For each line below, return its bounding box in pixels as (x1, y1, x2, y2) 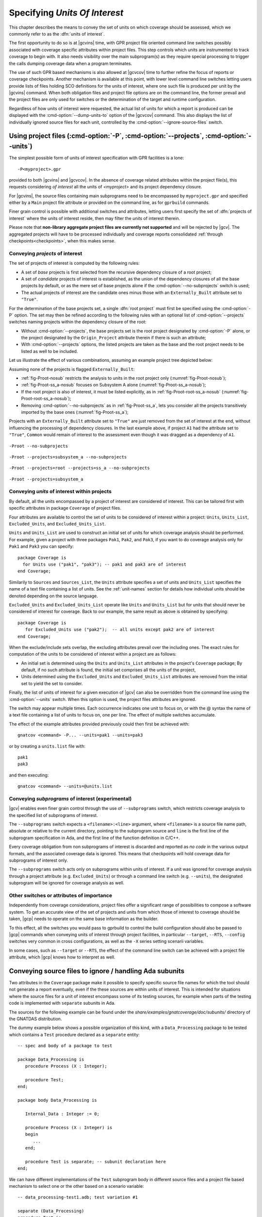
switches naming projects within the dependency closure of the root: (9, 319, 147, 325)
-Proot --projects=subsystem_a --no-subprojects (9, 454, 127, 460)
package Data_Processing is (17, 1056, 84, 1062)
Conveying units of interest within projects (9, 488, 112, 495)
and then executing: (9, 772, 49, 778)
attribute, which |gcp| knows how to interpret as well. (9, 954, 115, 960)
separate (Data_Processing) (17, 1208, 84, 1214)
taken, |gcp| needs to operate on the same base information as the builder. (9, 916, 159, 922)
